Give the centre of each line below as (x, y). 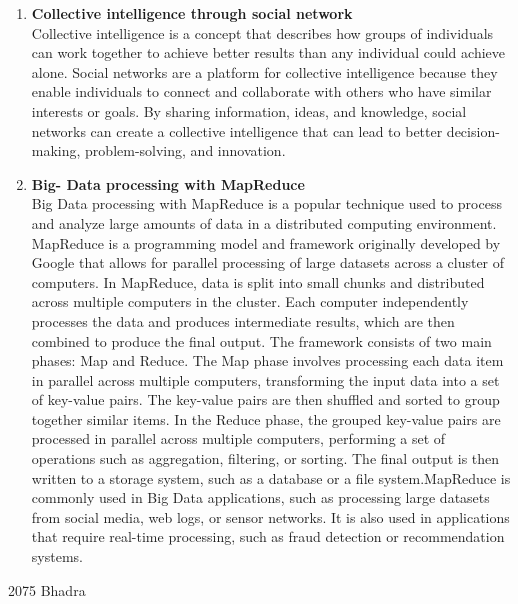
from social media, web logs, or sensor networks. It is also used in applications (270, 516)
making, (56, 150)
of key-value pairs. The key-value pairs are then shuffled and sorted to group (265, 399)
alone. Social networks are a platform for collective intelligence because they (264, 71)
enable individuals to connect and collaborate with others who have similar (261, 91)
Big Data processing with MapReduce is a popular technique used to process (266, 203)
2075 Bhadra (47, 589)
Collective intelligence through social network (192, 13)
